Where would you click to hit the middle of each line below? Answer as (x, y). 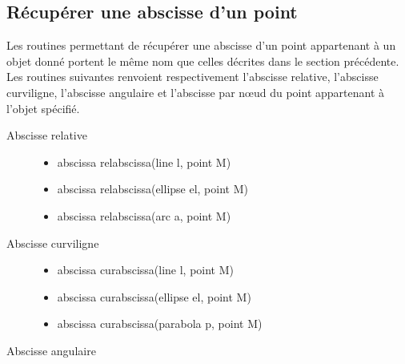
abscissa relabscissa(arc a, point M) (144, 215)
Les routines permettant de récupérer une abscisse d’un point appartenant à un (201, 45)
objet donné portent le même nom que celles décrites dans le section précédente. (203, 61)
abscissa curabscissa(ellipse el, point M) (154, 296)
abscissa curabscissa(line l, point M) (146, 270)
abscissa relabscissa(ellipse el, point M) (152, 189)
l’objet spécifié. (43, 108)
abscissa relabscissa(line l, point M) (144, 162)
